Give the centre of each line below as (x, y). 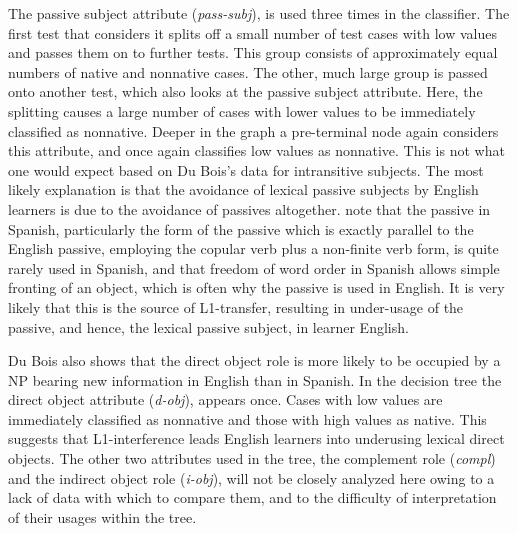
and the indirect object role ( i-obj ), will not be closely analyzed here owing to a (251, 477)
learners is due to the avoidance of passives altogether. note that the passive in (249, 208)
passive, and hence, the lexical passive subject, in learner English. (208, 326)
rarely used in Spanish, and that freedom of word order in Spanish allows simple (254, 267)
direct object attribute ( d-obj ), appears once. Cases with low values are (225, 399)
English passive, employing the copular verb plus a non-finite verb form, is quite (253, 248)
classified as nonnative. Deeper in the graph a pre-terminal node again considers (253, 130)
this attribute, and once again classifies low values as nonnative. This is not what (256, 150)
